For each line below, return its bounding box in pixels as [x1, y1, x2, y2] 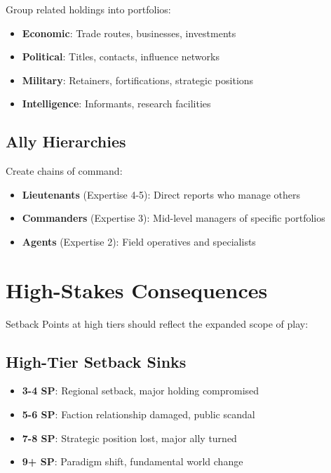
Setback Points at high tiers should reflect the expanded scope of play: [6, 316, 309, 331]
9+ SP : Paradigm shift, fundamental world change [22, 454, 243, 469]
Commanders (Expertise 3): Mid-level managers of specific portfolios [22, 211, 325, 225]
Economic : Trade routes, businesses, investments [22, 25, 236, 40]
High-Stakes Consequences [6, 275, 268, 304]
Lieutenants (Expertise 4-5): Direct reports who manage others [22, 187, 301, 201]
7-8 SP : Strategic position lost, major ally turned [22, 430, 237, 445]
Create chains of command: [6, 164, 123, 178]
